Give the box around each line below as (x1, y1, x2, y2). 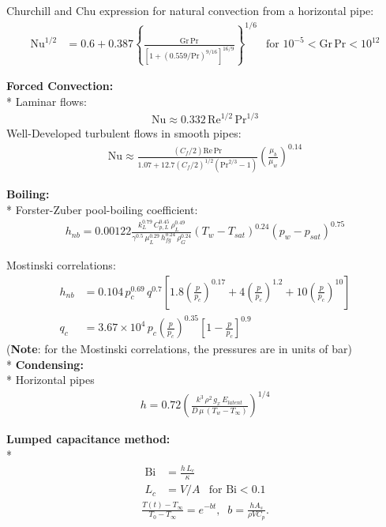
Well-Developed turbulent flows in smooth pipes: (6, 125, 242, 141)
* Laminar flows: (6, 92, 87, 109)
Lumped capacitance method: (6, 431, 171, 447)
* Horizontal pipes (6, 371, 95, 388)
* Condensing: (6, 356, 84, 372)
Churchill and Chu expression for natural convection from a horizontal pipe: (6, 2, 374, 18)
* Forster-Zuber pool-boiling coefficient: (6, 201, 198, 217)
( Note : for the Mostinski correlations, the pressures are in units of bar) (6, 341, 353, 357)
